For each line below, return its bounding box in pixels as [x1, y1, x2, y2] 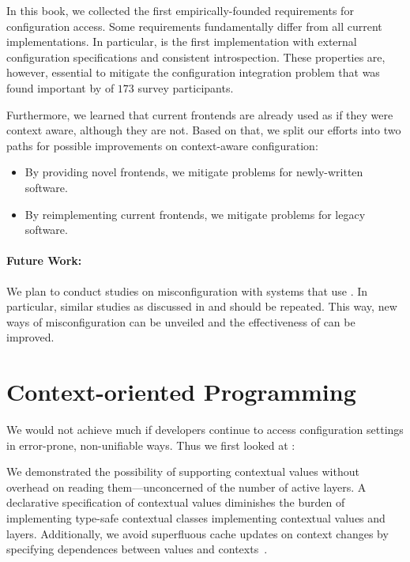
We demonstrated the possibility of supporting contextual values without [6, 463, 359, 480]
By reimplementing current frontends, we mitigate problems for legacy [24, 206, 366, 222]
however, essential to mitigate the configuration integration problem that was [6, 64, 380, 81]
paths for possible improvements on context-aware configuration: [6, 137, 318, 153]
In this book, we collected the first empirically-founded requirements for [6, 2, 354, 18]
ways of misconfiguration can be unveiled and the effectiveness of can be [6, 313, 355, 330]
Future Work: [6, 252, 82, 269]
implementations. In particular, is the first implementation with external [6, 33, 357, 50]
